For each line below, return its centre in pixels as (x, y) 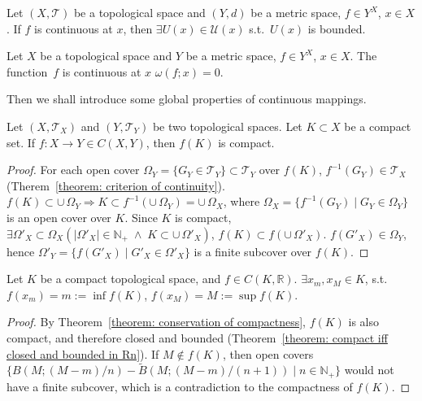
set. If (21, 142)
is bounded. (337, 28)
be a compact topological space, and (131, 279)
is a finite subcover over (253, 251)
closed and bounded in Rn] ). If (83, 353)
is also (364, 322)
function (27, 71)
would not (369, 370)
